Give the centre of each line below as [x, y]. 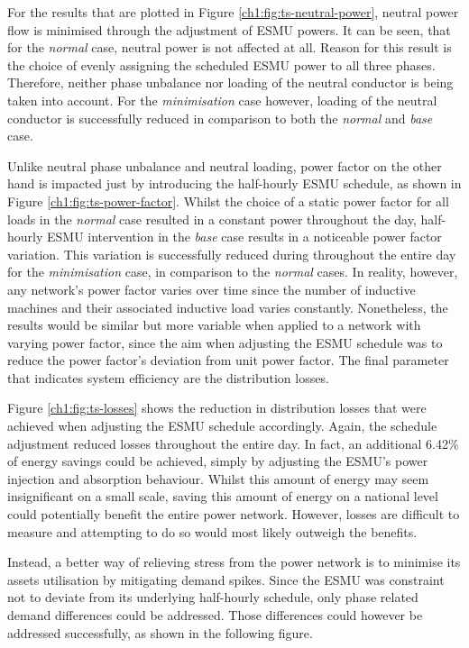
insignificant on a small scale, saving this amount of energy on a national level [223, 496]
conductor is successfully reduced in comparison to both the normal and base [220, 118]
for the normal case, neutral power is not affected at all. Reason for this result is [230, 47]
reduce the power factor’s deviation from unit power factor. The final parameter [228, 360]
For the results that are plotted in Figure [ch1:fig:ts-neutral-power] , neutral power [233, 12]
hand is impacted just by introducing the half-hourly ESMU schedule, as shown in [234, 183]
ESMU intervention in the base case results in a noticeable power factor [244, 237]
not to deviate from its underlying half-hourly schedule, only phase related [213, 597]
